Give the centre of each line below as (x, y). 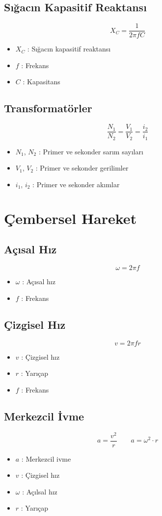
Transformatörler (48, 108)
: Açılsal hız (40, 491)
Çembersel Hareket (70, 218)
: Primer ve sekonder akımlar (76, 184)
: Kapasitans (41, 82)
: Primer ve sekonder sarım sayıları (91, 151)
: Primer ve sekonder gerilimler (82, 168)
